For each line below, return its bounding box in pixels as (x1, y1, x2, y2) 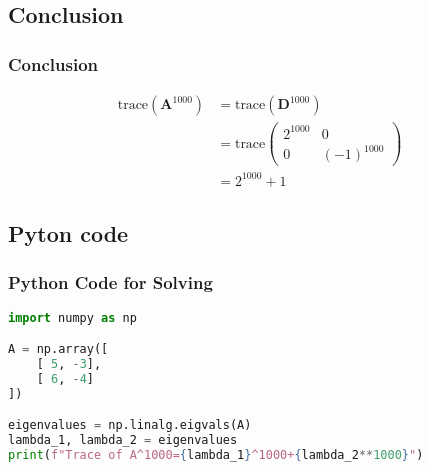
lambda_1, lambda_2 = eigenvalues (8, 433, 238, 448)
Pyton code (8, 218, 129, 249)
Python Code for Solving (8, 270, 213, 295)
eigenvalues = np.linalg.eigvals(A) (8, 418, 252, 433)
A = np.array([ (8, 342, 109, 357)
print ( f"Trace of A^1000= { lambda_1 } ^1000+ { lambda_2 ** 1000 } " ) (8, 448, 424, 463)
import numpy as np (8, 310, 137, 325)
